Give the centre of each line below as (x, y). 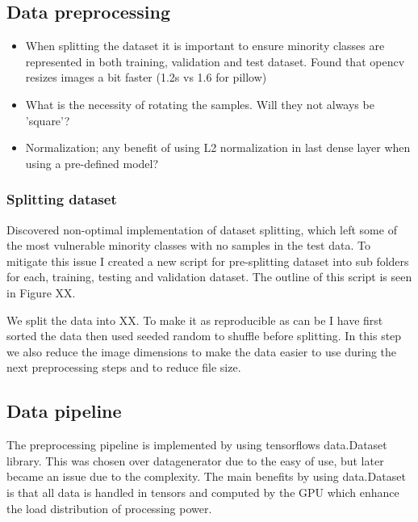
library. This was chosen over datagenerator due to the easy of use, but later (195, 460)
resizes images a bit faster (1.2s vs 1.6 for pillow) (146, 77)
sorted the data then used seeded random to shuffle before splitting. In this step (204, 336)
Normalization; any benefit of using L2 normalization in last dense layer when (218, 147)
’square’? (48, 120)
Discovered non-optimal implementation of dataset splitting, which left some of (202, 229)
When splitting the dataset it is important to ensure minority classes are (205, 46)
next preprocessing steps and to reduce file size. (124, 367)
